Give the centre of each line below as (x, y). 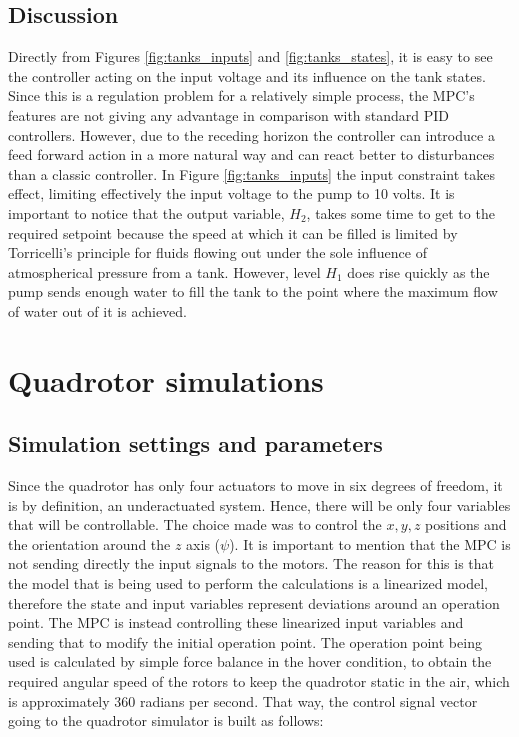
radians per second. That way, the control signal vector (308, 700)
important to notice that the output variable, (146, 212)
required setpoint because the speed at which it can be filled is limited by (233, 232)
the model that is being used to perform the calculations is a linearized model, (248, 583)
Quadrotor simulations (166, 379)
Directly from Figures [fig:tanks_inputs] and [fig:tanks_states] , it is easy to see (250, 56)
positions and (466, 524)
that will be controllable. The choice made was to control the (195, 524)
